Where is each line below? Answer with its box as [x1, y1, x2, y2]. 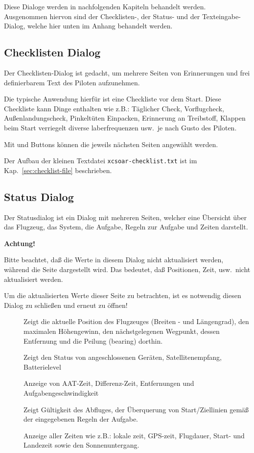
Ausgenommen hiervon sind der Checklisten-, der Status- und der [4, 11, 200, 21]
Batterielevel [23, 361, 61, 372]
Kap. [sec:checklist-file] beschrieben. [4, 165, 112, 175]
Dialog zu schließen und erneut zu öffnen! [4, 300, 128, 310]
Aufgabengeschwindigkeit [23, 387, 99, 398]
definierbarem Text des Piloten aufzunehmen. [4, 77, 140, 87]
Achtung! [4, 238, 36, 248]
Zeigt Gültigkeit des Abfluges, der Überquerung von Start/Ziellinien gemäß [23, 404, 249, 414]
